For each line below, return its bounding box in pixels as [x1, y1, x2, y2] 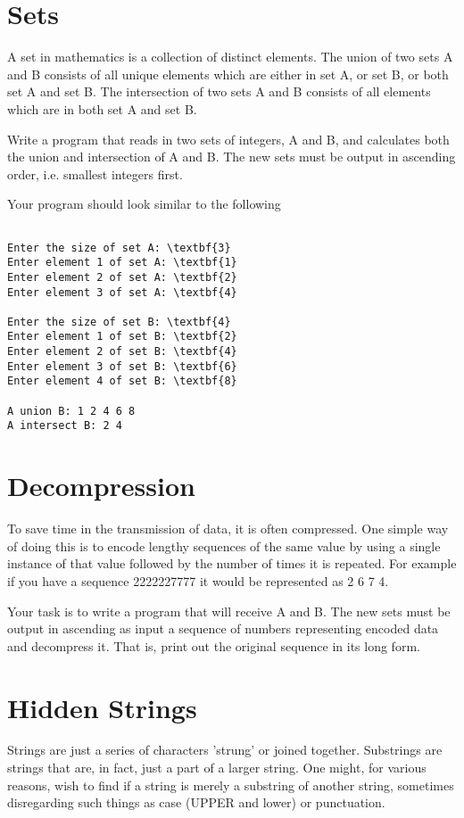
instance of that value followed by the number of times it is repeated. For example [7, 554, 457, 573]
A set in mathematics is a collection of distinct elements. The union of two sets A [7, 47, 453, 66]
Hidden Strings [7, 689, 197, 725]
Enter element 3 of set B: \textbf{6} [7, 359, 237, 373]
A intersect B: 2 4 [7, 419, 122, 433]
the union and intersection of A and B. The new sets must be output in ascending [7, 147, 456, 166]
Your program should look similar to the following [7, 194, 281, 213]
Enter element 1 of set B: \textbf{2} [7, 330, 237, 343]
